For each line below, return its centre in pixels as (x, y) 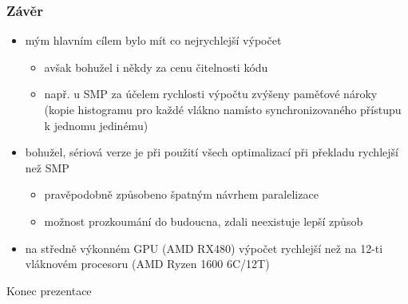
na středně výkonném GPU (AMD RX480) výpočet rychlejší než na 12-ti (204, 248)
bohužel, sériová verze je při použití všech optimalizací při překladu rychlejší (212, 152)
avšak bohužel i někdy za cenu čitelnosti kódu (156, 67)
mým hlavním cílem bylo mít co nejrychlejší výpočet (153, 40)
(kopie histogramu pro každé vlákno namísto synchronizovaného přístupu (223, 109)
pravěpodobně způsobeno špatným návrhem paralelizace (181, 194)
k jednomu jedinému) (96, 125)
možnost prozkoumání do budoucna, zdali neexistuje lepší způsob (204, 221)
